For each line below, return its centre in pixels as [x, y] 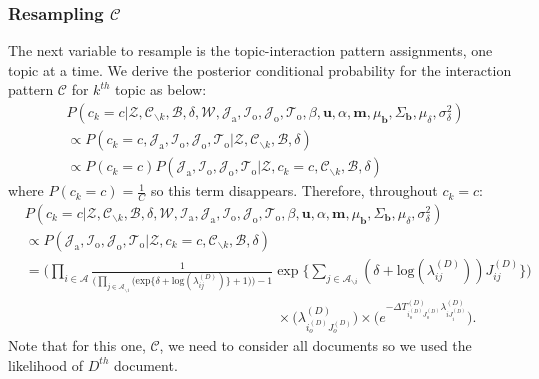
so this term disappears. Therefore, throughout [294, 190]
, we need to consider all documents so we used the [315, 345]
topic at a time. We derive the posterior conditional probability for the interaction [260, 69]
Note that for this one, [77, 345]
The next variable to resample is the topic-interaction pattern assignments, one [250, 50]
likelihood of [46, 364]
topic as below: [161, 89]
